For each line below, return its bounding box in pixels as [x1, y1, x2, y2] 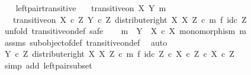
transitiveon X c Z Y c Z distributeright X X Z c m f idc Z [12, 13, 247, 25]
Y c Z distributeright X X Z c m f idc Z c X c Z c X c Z [4, 47, 234, 60]
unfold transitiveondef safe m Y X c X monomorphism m [4, 25, 246, 37]
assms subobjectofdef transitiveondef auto [4, 36, 168, 48]
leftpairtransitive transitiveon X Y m [15, 2, 166, 13]
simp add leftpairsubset [4, 59, 92, 71]
